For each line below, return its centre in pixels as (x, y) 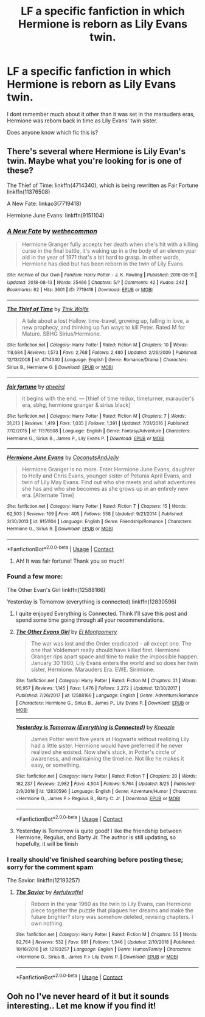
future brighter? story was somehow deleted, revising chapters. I (112, 917)
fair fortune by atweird (36, 386)
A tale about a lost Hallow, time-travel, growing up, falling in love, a (105, 321)
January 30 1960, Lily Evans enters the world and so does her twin (114, 663)
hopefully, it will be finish (47, 843)
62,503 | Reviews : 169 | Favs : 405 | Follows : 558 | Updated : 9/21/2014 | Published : (95, 514)
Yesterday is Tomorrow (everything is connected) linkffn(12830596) (92, 602)
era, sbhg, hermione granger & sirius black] (76, 405)
